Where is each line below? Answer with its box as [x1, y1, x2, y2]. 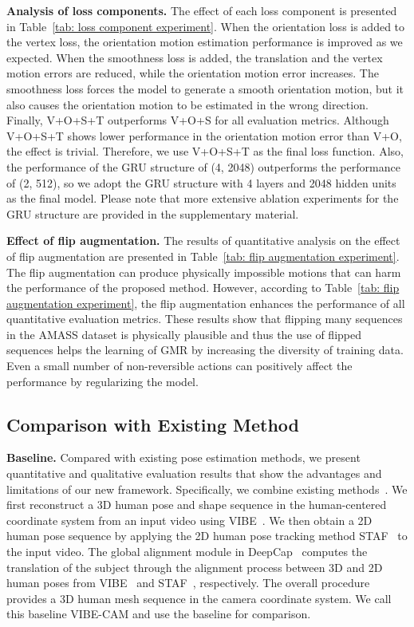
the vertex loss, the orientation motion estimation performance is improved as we [6, 34, 403, 50]
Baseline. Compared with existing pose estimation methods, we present [6, 449, 361, 466]
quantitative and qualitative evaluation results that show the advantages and [6, 465, 382, 482]
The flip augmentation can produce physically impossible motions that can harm [6, 263, 401, 280]
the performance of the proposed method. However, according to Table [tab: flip [6, 279, 400, 296]
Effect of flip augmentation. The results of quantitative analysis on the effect [6, 232, 400, 249]
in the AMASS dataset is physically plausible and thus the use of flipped [6, 325, 362, 342]
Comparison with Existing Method [6, 412, 299, 436]
